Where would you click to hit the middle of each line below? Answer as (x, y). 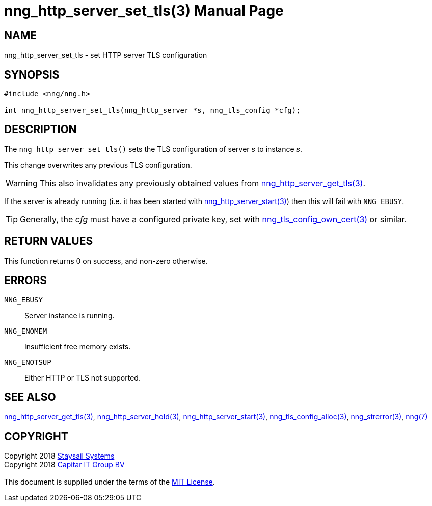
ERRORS (26, 281)
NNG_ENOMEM (26, 331)
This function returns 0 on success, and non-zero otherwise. (106, 261)
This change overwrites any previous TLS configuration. (98, 165)
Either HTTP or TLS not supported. (83, 377)
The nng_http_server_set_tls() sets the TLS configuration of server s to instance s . (153, 149)
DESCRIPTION (40, 130)
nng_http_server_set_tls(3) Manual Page (144, 11)
